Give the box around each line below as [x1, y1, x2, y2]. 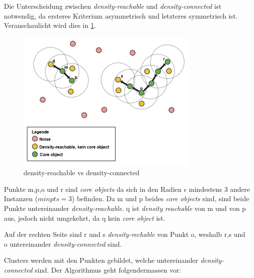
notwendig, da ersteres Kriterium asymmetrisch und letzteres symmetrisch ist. [4, 10, 238, 21]
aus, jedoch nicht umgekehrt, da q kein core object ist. [4, 212, 165, 223]
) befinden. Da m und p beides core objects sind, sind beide [71, 193, 249, 204]
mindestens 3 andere [189, 184, 250, 194]
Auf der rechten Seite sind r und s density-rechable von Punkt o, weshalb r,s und [4, 229, 246, 239]
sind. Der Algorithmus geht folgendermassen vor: [34, 264, 181, 275]
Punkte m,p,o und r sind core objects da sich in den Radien [4, 184, 182, 194]
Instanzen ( [4, 193, 38, 204]
